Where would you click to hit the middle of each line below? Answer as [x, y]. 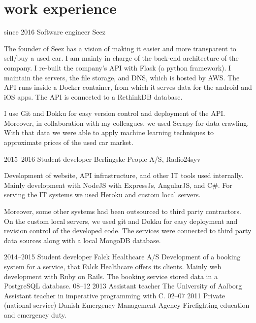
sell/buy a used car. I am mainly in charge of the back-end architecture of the [121, 58]
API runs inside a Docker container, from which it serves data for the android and [128, 87]
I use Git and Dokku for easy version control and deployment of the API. [115, 113]
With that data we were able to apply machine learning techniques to [109, 132]
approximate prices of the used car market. [69, 142]
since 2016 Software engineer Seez [55, 32]
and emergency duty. [35, 314]
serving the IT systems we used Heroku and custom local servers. [102, 195]
